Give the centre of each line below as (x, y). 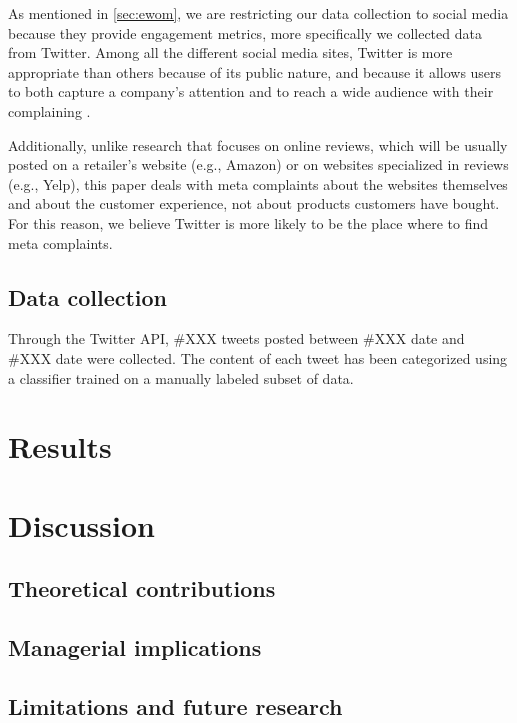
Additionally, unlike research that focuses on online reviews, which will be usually (258, 144)
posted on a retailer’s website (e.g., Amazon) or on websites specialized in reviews (258, 164)
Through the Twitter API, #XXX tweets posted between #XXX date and (236, 338)
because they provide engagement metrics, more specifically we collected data (245, 32)
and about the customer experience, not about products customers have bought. (254, 203)
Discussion (81, 524)
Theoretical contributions (142, 588)
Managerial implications (135, 647)
